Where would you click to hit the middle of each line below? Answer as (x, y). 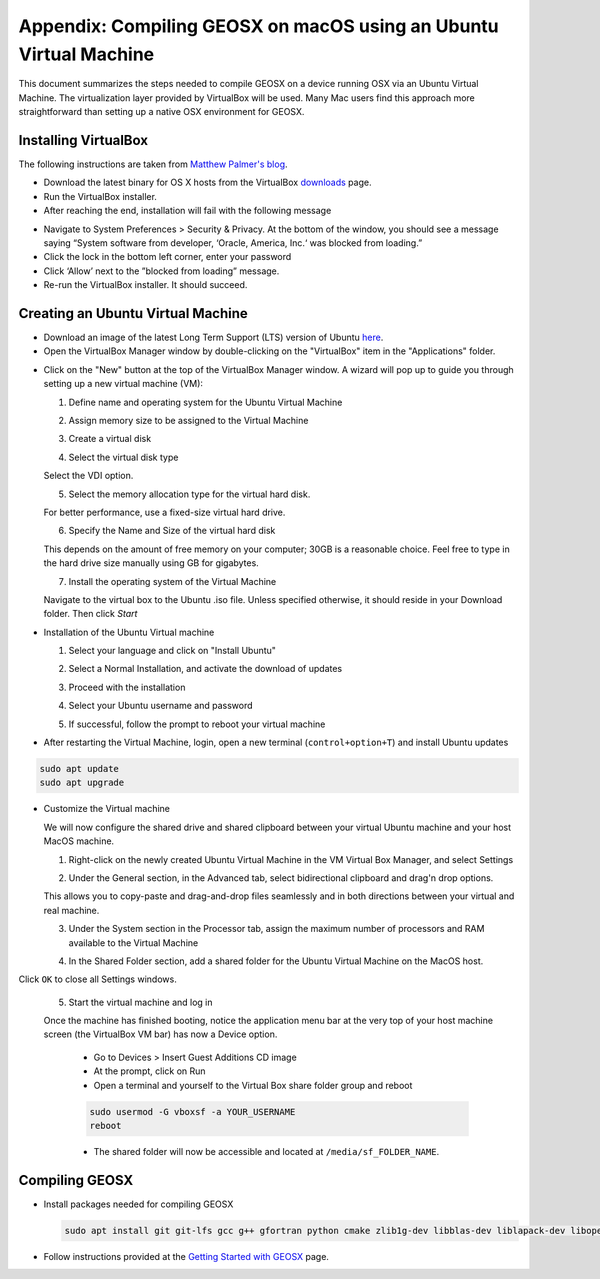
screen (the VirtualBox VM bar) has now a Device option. (160, 1034)
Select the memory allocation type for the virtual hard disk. (189, 494)
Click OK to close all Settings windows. (97, 979)
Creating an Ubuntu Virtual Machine (133, 313)
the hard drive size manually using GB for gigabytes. (151, 563)
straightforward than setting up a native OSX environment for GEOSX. (161, 112)
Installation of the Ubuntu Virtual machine (129, 632)
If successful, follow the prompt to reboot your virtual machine (197, 724)
